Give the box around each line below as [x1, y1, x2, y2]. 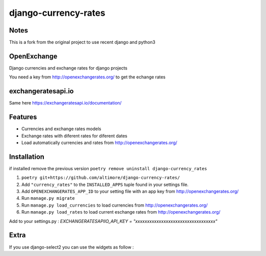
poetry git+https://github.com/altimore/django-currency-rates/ [21, 175, 180, 181]
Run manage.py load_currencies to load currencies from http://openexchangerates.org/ [21, 202, 208, 208]
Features [9, 113, 37, 121]
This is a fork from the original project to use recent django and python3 [9, 39, 156, 45]
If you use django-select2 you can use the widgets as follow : [9, 244, 134, 250]
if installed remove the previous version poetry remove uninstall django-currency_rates [9, 165, 207, 171]
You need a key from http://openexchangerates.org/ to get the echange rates [9, 74, 166, 80]
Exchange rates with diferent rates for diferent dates [21, 133, 128, 139]
